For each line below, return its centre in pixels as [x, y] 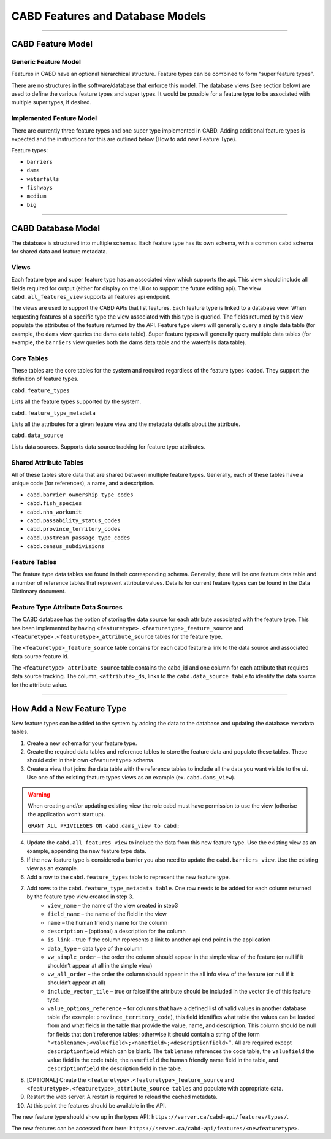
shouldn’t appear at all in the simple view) [100, 965]
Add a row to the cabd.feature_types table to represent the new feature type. [128, 877]
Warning [39, 794]
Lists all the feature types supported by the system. [76, 401]
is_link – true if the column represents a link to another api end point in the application [159, 940]
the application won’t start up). [67, 814]
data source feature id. [40, 656]
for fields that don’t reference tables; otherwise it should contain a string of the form [154, 1034]
